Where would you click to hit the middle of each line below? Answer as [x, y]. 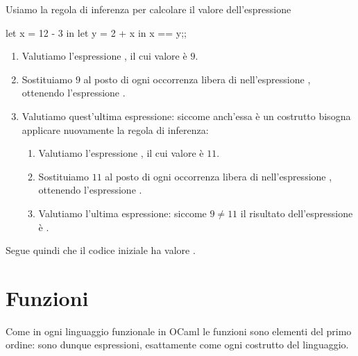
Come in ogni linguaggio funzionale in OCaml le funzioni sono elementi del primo [179, 331]
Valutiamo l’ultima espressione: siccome [122, 213]
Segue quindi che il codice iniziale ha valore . [101, 250]
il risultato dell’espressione [297, 213]
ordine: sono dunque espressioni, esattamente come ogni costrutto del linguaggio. [177, 345]
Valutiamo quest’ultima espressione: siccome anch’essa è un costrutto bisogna [186, 116]
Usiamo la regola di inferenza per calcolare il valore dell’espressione [148, 9]
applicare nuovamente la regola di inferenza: [115, 129]
